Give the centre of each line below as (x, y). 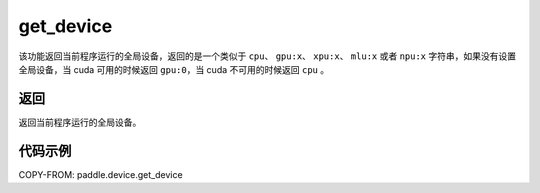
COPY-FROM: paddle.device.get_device (101, 174)
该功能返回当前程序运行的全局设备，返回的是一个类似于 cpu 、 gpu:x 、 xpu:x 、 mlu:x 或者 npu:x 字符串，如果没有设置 (267, 56)
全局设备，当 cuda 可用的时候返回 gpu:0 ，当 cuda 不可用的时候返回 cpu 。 (174, 69)
